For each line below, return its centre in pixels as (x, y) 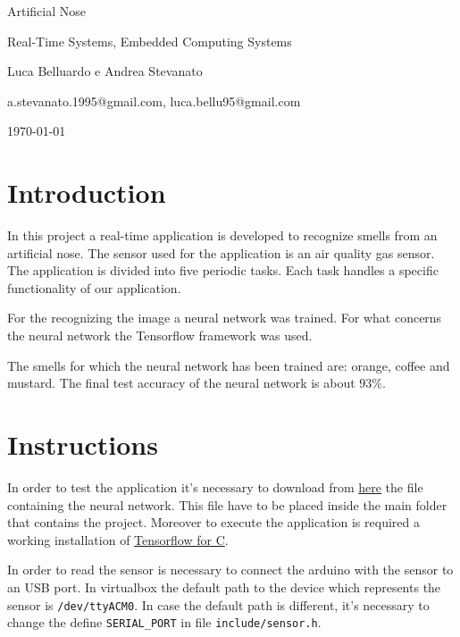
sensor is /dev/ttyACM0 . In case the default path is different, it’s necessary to (218, 604)
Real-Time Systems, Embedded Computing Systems (150, 41)
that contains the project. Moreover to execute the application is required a (213, 522)
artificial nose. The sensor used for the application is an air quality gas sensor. (221, 252)
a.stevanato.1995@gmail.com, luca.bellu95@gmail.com (154, 101)
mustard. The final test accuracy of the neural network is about (181, 383)
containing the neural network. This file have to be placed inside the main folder (227, 504)
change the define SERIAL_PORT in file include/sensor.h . (164, 622)
